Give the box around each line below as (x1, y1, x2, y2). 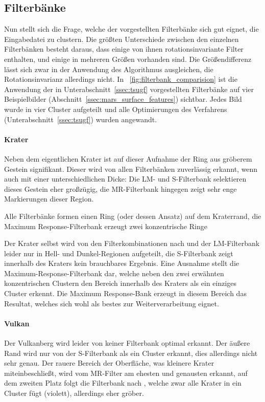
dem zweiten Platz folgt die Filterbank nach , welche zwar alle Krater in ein (4, 377, 242, 388)
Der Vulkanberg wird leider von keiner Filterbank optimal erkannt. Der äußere (4, 338, 250, 348)
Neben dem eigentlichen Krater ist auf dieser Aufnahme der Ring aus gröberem (4, 153, 252, 164)
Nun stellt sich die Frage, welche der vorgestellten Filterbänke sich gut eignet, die (4, 24, 259, 34)
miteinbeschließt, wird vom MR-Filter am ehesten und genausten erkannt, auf (4, 367, 248, 378)
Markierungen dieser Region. (4, 193, 94, 204)
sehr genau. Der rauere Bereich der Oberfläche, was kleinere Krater (4, 358, 214, 368)
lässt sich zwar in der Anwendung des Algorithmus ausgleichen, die (4, 63, 213, 74)
